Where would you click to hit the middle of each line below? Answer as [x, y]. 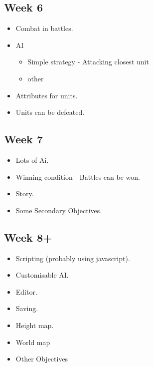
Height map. [35, 325]
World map [33, 342]
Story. [25, 193]
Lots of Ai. [32, 160]
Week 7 [23, 139]
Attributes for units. [47, 95]
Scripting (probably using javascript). [73, 258]
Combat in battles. [44, 28]
